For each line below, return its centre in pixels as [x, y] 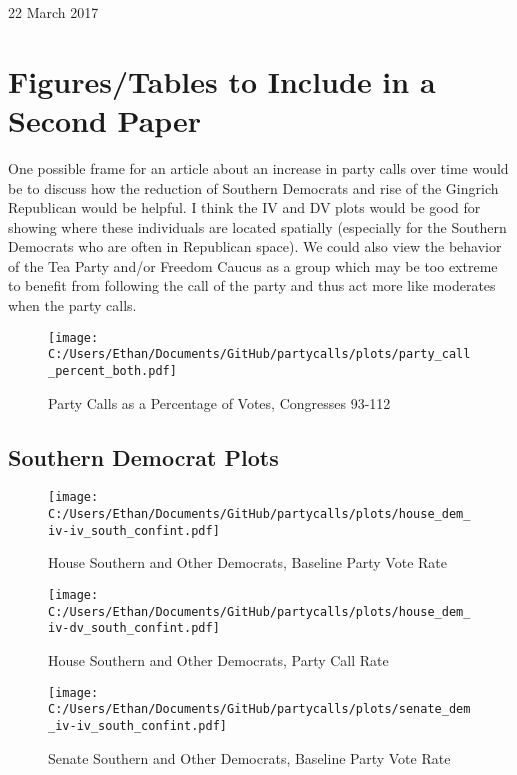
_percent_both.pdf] [112, 370]
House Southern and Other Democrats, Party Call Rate [218, 659]
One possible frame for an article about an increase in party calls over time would [258, 167]
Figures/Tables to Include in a [222, 80]
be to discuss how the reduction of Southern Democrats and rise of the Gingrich [253, 187]
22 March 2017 [53, 12]
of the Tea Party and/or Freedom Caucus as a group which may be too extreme [253, 265]
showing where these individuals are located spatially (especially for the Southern [257, 226]
